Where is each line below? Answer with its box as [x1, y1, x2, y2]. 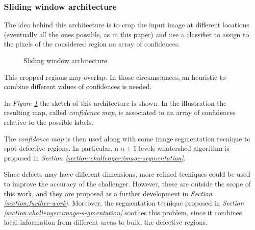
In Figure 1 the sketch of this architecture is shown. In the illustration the [4, 97, 227, 108]
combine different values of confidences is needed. [4, 81, 152, 92]
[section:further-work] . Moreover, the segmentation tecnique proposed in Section [4, 198, 244, 208]
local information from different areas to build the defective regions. [4, 217, 207, 227]
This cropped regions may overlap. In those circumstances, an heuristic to [4, 71, 226, 82]
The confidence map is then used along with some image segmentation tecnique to [4, 133, 251, 143]
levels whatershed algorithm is [139, 143, 229, 153]
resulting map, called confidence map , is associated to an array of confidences [4, 107, 236, 117]
